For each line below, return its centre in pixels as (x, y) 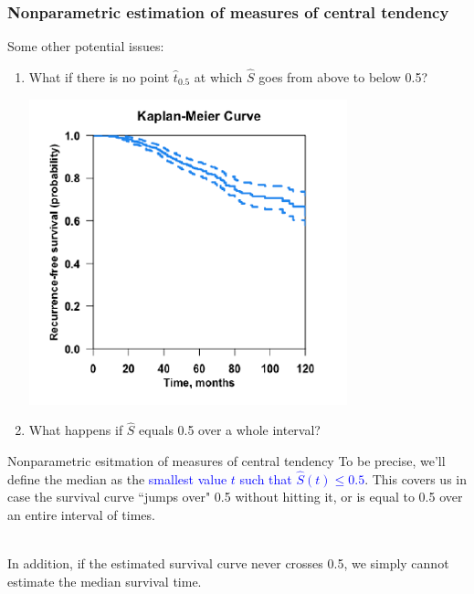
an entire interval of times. (81, 515)
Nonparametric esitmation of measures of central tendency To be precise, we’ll (226, 461)
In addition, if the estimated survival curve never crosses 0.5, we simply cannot (228, 563)
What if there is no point (99, 77)
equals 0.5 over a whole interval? (230, 430)
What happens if (76, 430)
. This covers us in (416, 478)
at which (218, 77)
